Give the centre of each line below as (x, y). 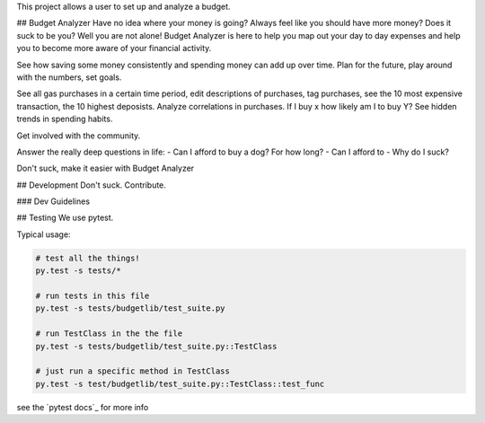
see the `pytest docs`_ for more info (83, 407)
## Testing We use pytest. (65, 218)
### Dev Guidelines (53, 201)
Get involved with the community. (79, 136)
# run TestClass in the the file (109, 334)
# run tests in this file (93, 296)
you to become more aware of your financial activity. (114, 48)
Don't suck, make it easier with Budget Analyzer (106, 168)
